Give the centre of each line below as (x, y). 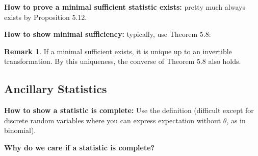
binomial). (20, 130)
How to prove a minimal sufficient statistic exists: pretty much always (125, 7)
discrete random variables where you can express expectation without (113, 120)
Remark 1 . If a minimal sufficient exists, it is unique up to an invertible (118, 51)
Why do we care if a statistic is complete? (80, 147)
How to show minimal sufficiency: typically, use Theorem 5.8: (108, 34)
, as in (236, 120)
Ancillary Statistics (56, 89)
